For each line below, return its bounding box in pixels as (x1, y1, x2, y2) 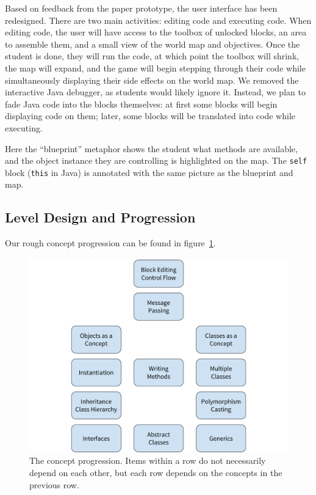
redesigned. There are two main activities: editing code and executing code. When (5, 13, 312, 26)
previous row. (29, 478, 79, 491)
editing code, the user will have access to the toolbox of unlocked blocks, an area (5, 26, 307, 38)
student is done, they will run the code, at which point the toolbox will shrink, (5, 50, 300, 62)
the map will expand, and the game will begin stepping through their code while (5, 61, 306, 74)
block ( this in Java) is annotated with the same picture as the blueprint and (5, 166, 293, 178)
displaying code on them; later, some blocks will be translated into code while (5, 109, 295, 122)
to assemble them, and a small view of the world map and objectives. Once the (5, 37, 300, 50)
